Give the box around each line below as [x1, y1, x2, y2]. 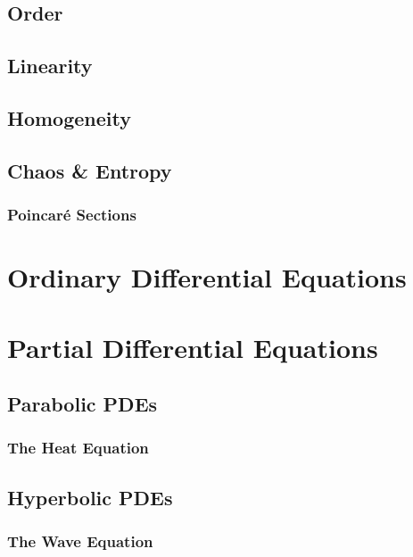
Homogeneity [7, 104, 131, 131]
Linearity [7, 52, 93, 79]
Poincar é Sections [7, 204, 136, 226]
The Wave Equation [7, 530, 153, 553]
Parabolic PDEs [7, 390, 158, 418]
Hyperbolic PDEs [7, 483, 173, 511]
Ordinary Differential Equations [7, 259, 407, 295]
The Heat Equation [7, 436, 149, 459]
